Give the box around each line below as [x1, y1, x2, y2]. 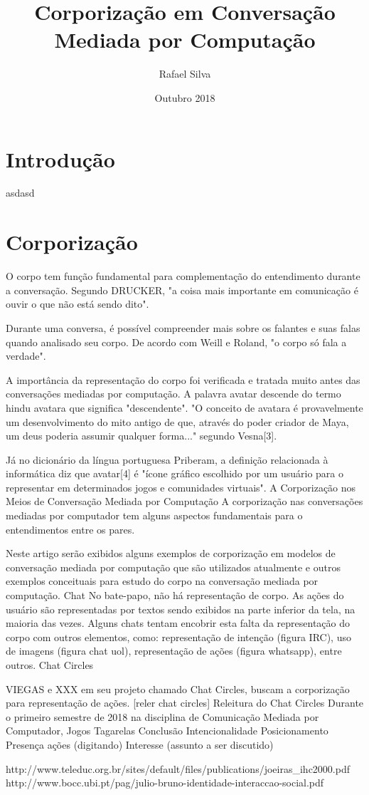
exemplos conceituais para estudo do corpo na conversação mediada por [6, 573, 319, 588]
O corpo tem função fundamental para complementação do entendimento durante [6, 269, 360, 284]
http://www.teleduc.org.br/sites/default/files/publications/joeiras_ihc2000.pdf [6, 761, 350, 776]
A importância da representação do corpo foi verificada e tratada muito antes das [6, 372, 360, 387]
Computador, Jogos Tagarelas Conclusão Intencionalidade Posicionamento [6, 723, 328, 738]
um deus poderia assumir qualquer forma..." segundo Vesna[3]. [6, 428, 277, 443]
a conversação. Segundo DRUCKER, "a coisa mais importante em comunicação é [6, 282, 358, 297]
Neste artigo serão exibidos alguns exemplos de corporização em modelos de [6, 546, 336, 561]
